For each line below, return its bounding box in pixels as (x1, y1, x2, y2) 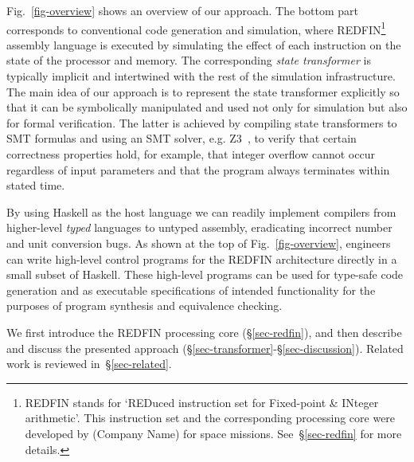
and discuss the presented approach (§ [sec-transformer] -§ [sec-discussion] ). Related (6, 339, 404, 356)
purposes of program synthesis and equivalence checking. (6, 297, 283, 314)
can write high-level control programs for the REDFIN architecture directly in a (6, 250, 397, 267)
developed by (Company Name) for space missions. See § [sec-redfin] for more (25, 425, 402, 441)
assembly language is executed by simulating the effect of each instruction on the (6, 36, 401, 53)
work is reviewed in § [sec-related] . (6, 355, 172, 372)
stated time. (6, 177, 65, 194)
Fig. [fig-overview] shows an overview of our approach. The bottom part (6, 2, 358, 18)
